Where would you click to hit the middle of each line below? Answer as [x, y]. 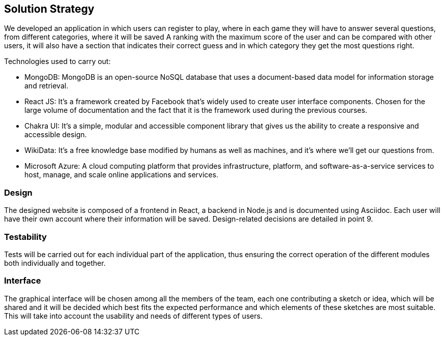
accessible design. [56, 135]
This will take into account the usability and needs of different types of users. [134, 316]
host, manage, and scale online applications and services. [122, 175]
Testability [25, 237]
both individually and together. [55, 263]
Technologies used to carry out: [57, 61]
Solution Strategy [49, 9]
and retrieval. [47, 86]
